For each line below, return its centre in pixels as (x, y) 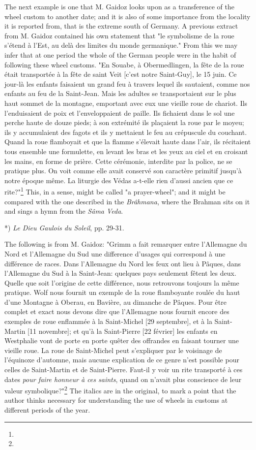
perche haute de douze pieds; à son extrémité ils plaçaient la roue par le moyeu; (124, 122)
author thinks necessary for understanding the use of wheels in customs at (116, 400)
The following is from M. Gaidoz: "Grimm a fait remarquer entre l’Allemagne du (126, 244)
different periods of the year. (47, 410)
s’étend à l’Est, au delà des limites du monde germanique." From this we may (121, 45)
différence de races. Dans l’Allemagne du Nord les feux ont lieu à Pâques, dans (123, 263)
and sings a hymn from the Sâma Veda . (64, 211)
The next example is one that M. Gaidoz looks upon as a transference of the (119, 6)
